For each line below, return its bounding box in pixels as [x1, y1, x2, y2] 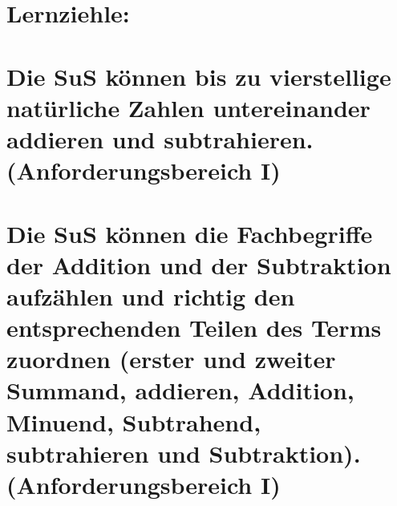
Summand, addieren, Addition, [6, 374, 354, 407]
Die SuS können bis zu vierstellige [6, 59, 391, 92]
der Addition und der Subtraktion [6, 248, 391, 281]
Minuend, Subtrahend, [6, 405, 261, 438]
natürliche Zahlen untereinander [6, 91, 371, 123]
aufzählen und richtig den [6, 279, 295, 312]
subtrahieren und [6, 436, 201, 469]
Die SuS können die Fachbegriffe [6, 217, 373, 249]
